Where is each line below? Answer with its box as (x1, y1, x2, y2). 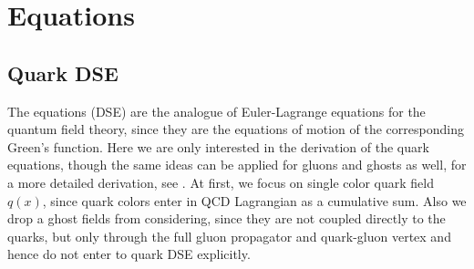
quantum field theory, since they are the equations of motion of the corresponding (7, 119, 464, 139)
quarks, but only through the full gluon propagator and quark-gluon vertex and (7, 226, 451, 245)
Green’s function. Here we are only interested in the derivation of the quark (7, 137, 429, 156)
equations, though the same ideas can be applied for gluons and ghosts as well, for (7, 155, 467, 174)
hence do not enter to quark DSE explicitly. (7, 244, 251, 264)
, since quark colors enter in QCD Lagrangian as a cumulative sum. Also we (42, 191, 467, 210)
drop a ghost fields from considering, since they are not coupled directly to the (7, 209, 446, 228)
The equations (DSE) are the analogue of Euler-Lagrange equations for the (7, 101, 426, 120)
